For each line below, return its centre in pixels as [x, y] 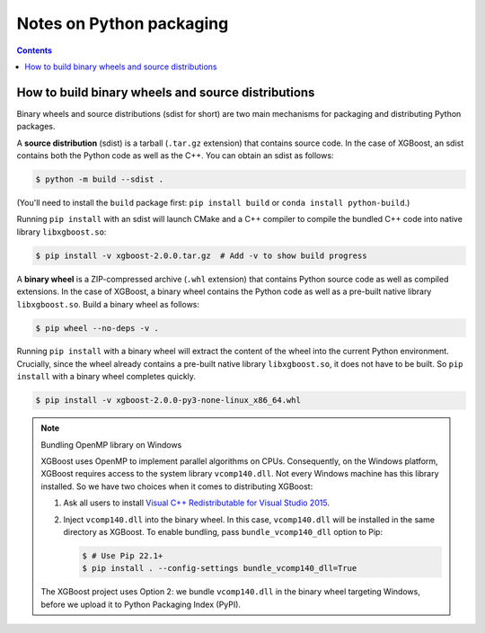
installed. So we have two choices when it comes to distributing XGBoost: [177, 486]
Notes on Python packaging [123, 23]
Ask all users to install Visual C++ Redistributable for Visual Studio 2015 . [196, 503]
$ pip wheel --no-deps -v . [97, 328]
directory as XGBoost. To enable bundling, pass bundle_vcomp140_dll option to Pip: [223, 531]
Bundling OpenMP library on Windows [111, 444]
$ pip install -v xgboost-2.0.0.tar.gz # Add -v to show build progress [201, 255]
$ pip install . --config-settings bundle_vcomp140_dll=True [220, 568]
